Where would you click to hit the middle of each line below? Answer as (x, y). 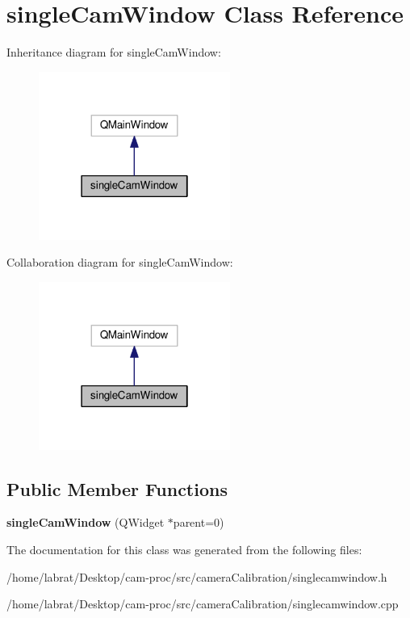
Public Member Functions (117, 488)
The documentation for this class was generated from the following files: (184, 550)
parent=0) (199, 522)
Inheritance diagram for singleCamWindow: (114, 52)
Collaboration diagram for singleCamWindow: (120, 262)
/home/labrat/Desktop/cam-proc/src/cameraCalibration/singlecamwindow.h (197, 576)
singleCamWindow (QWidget (86, 522)
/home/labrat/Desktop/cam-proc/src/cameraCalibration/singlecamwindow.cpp (203, 604)
